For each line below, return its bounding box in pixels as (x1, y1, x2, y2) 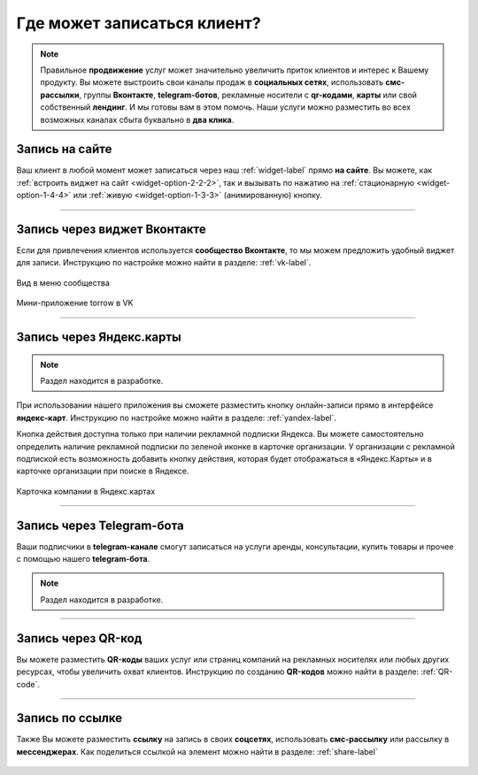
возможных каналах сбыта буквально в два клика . (40, 114, 235, 125)
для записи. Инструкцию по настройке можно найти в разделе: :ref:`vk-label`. (16, 257, 312, 268)
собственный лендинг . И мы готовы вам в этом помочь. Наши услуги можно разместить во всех (40, 102, 412, 112)
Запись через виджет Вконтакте (16, 222, 207, 236)
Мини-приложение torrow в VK (16, 297, 134, 309)
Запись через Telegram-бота (16, 518, 185, 533)
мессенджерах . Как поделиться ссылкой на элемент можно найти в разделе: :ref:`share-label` (16, 746, 378, 756)
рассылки (40, 89, 80, 100)
